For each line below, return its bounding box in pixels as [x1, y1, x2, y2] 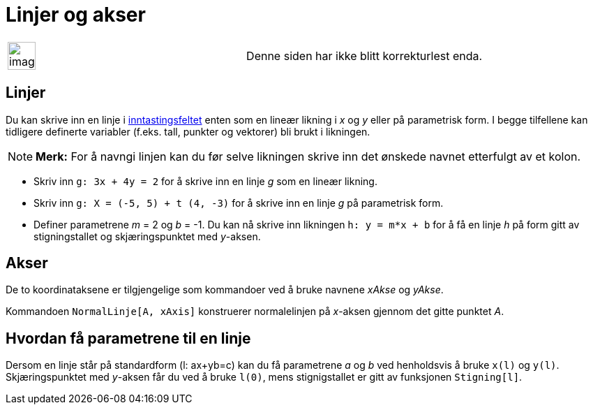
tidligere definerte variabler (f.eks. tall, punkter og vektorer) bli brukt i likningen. [6, 125, 370, 138]
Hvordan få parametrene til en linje [6, 329, 251, 347]
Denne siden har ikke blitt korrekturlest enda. [246, 48, 483, 63]
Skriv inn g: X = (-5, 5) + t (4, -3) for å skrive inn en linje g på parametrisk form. [33, 196, 444, 209]
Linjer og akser [6, 3, 146, 27]
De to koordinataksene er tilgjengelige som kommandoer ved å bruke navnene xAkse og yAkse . [6, 284, 444, 296]
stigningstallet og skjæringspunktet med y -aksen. [33, 230, 261, 242]
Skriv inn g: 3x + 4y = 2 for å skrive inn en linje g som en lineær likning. [33, 175, 377, 187]
